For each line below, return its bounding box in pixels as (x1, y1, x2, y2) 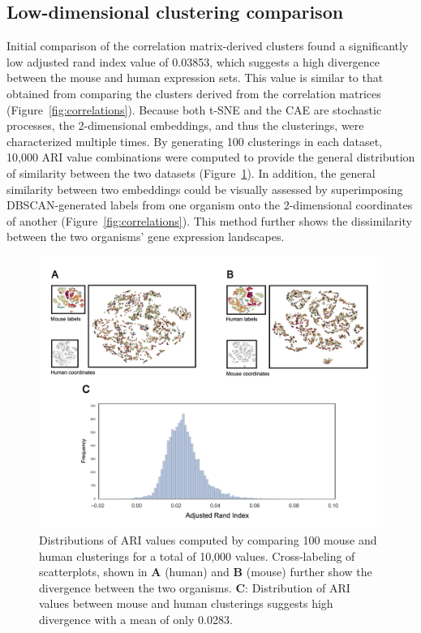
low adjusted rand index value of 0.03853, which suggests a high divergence (6, 53, 380, 70)
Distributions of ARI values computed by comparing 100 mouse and (39, 531, 377, 548)
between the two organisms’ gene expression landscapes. (6, 228, 285, 245)
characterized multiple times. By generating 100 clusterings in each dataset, (6, 132, 383, 149)
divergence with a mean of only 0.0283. (39, 610, 233, 627)
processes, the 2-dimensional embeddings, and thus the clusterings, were (6, 117, 364, 134)
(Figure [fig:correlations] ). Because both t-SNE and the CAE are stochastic (6, 101, 382, 118)
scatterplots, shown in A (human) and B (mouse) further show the (39, 563, 372, 580)
